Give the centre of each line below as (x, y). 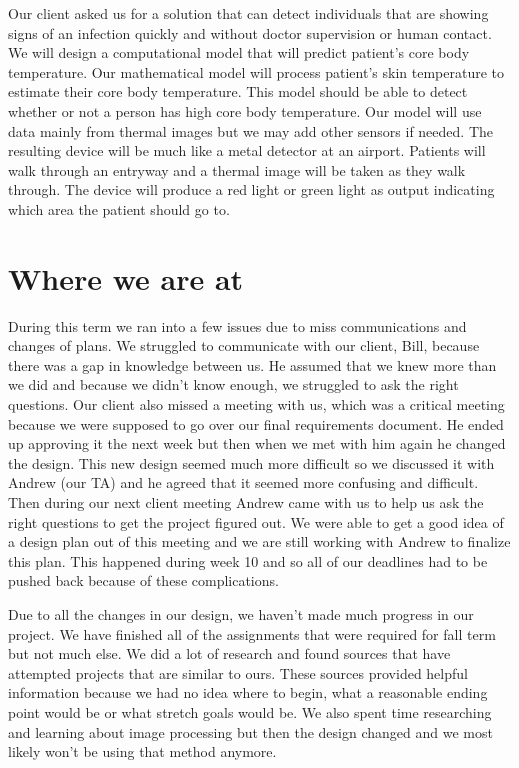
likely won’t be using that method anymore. (142, 751)
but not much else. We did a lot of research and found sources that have (229, 653)
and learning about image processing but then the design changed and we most (250, 731)
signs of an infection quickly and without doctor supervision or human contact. (250, 32)
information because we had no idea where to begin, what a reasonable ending (248, 692)
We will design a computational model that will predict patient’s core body (239, 52)
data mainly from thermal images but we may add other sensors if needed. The (250, 130)
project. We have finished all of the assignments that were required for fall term (252, 633)
